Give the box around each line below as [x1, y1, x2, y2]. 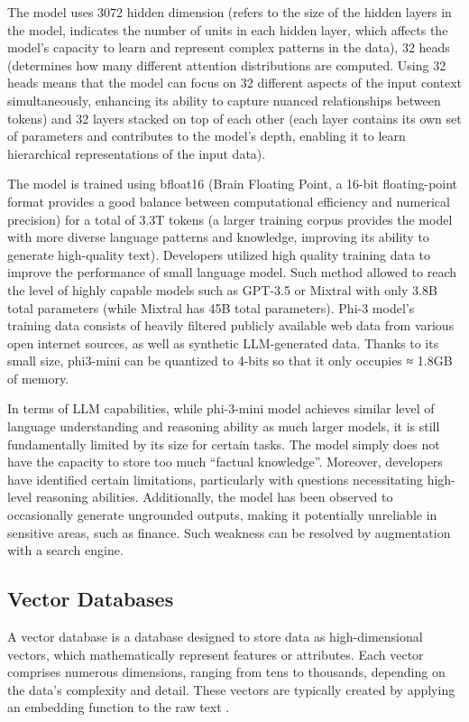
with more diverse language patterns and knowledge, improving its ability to [7, 227, 429, 246]
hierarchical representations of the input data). [7, 143, 266, 162]
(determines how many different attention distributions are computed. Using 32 [7, 55, 446, 74]
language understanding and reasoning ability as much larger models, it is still [7, 417, 440, 436]
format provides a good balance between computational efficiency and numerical [7, 191, 450, 210]
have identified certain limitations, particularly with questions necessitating [7, 469, 423, 488]
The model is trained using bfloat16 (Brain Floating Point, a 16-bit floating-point [7, 174, 458, 193]
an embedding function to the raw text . [7, 698, 230, 717]
